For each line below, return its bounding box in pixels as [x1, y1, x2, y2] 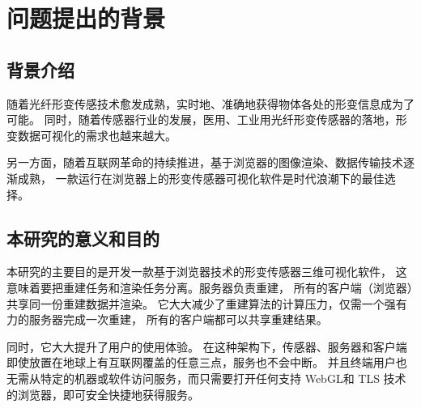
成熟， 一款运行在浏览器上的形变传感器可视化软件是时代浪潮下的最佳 [17, 169, 385, 186]
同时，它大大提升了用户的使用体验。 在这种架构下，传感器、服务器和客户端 [6, 338, 407, 355]
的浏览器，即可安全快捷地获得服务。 [6, 385, 199, 402]
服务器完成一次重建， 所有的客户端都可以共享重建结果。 [28, 311, 328, 328]
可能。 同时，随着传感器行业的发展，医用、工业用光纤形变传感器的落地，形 [6, 111, 407, 128]
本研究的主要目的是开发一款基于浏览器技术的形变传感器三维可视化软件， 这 [6, 263, 407, 280]
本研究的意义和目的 [6, 225, 159, 250]
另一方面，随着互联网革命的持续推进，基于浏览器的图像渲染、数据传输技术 [6, 154, 403, 171]
